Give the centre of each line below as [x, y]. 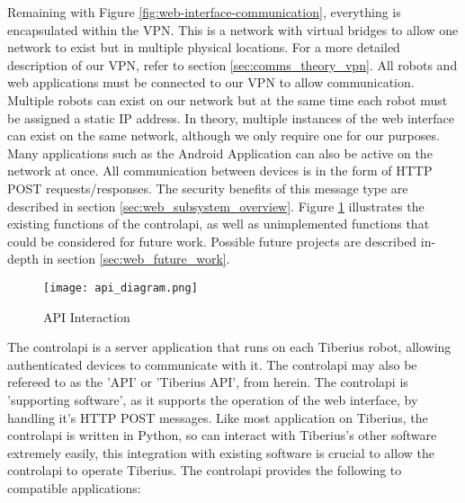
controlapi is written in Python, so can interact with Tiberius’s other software [222, 435]
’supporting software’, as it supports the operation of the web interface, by [213, 399]
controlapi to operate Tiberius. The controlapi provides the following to [205, 470]
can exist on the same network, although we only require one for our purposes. [224, 135]
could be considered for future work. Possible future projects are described [212, 241]
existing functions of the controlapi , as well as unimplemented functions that [219, 224]
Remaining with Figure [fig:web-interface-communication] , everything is [204, 12]
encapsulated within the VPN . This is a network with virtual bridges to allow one [233, 29]
